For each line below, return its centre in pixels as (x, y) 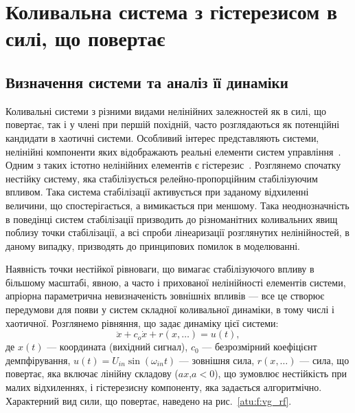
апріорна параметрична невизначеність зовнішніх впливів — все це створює (165, 296)
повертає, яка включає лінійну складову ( (92, 373)
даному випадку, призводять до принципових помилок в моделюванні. (153, 245)
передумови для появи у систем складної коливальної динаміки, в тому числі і (170, 309)
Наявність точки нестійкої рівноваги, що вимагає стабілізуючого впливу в (160, 269)
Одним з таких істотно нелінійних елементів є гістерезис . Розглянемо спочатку (173, 165)
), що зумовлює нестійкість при (280, 373)
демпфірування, (38, 360)
